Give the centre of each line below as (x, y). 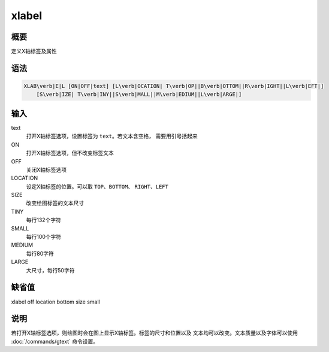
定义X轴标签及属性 (34, 51)
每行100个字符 (44, 237)
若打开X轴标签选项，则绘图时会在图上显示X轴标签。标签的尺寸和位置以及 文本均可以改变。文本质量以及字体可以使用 (155, 333)
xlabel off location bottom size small (55, 302)
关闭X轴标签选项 (46, 169)
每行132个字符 (43, 220)
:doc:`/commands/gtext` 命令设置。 (55, 341)
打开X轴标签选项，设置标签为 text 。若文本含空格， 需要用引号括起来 (112, 136)
